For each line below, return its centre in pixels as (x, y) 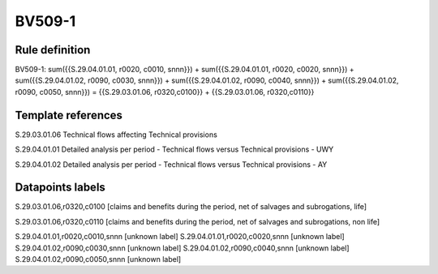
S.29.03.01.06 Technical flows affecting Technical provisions (116, 135)
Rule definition (53, 50)
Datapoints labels (60, 188)
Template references (69, 115)
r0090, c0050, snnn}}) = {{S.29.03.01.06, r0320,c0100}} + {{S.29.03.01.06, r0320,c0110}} (165, 92)
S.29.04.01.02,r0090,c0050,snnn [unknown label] (98, 259)
